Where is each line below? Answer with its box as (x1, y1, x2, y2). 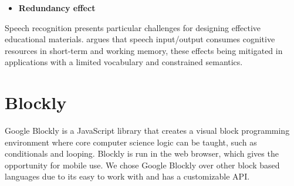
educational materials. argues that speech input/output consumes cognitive (5, 33, 275, 45)
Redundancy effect (18, 2, 96, 13)
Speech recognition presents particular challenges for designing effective (5, 21, 261, 33)
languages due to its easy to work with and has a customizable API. (5, 170, 250, 182)
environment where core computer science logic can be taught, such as (5, 136, 257, 148)
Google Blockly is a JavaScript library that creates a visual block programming (5, 124, 290, 137)
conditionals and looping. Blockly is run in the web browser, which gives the (5, 147, 279, 160)
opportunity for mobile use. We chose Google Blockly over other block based (5, 158, 280, 171)
